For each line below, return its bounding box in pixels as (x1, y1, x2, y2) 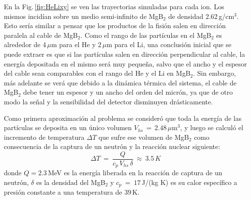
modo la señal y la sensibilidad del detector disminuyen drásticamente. (4, 96, 213, 106)
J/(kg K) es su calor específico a (142, 177, 237, 187)
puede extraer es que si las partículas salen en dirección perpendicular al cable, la (4, 49, 245, 59)
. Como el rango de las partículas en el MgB (80, 30, 211, 40)
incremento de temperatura (4, 132, 85, 142)
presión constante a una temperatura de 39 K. (4, 187, 140, 197)
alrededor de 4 (4, 39, 46, 50)
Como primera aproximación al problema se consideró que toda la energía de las (4, 113, 242, 123)
